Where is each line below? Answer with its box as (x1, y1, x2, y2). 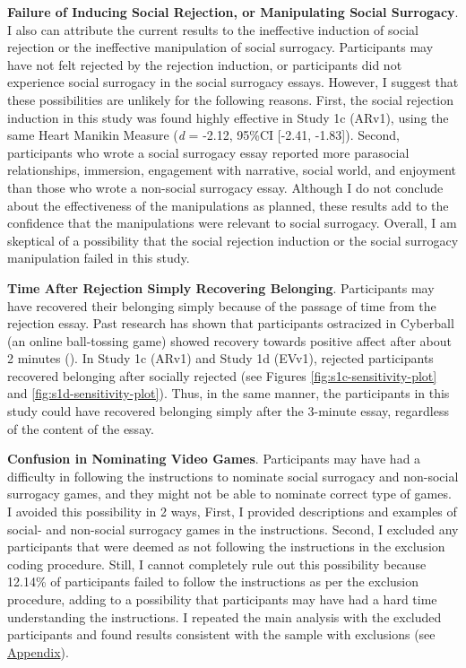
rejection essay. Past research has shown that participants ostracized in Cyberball (7, 314, 454, 333)
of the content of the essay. (7, 419, 154, 438)
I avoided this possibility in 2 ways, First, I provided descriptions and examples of (7, 502, 457, 521)
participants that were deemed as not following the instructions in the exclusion (7, 537, 445, 556)
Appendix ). (7, 642, 69, 661)
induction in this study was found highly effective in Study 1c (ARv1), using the (7, 108, 449, 126)
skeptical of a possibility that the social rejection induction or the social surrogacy (7, 230, 459, 249)
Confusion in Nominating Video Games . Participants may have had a (7, 449, 421, 468)
